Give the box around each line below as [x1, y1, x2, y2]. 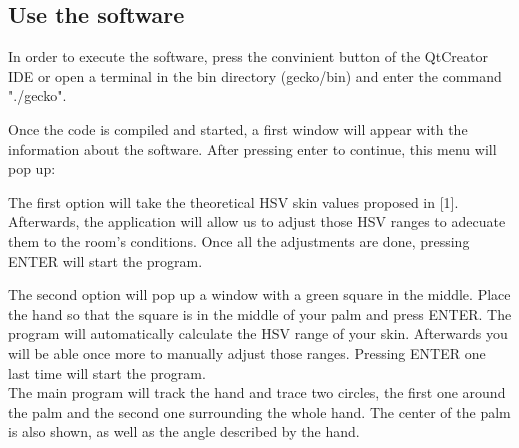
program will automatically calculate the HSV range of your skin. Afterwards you [8, 323, 508, 344]
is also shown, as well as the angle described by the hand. [8, 421, 360, 442]
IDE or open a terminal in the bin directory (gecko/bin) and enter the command [8, 65, 502, 86]
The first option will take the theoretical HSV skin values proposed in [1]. [8, 191, 459, 212]
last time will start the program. [8, 362, 206, 383]
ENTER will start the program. [8, 250, 203, 271]
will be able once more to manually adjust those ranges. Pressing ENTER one [8, 342, 486, 363]
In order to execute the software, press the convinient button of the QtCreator [8, 46, 488, 67]
